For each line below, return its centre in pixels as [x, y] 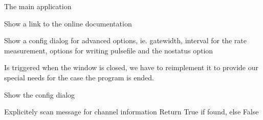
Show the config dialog [40, 94]
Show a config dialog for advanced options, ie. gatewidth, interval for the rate [125, 40]
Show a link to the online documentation [68, 23]
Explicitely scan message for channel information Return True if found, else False [131, 112]
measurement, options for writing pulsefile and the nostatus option [109, 50]
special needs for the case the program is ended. [79, 77]
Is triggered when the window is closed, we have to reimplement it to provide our [131, 67]
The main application [38, 6]
